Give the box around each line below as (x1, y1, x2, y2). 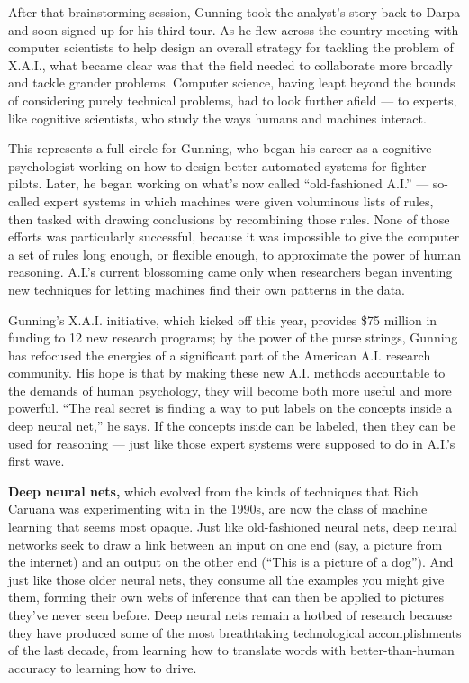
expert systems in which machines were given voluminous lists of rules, (43, 191, 434, 210)
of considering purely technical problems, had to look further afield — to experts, (8, 90, 457, 109)
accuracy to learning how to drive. (8, 658, 197, 677)
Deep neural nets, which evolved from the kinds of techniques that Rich (8, 481, 419, 500)
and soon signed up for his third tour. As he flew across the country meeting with (8, 20, 459, 39)
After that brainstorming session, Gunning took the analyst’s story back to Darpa (8, 3, 461, 21)
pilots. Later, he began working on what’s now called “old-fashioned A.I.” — (8, 174, 429, 193)
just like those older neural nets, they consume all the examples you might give (8, 569, 445, 588)
